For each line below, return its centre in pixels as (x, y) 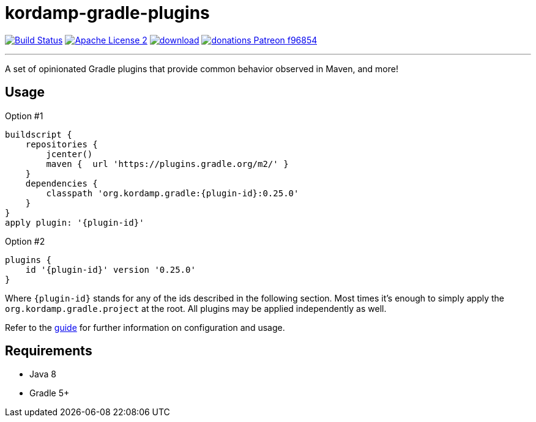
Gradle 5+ (50, 393)
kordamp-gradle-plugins (107, 13)
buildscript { (39, 134)
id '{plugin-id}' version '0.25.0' (110, 269)
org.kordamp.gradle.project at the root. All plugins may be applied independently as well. (196, 308)
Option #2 (25, 241)
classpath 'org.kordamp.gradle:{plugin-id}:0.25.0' (173, 193)
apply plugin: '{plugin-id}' (75, 222)
